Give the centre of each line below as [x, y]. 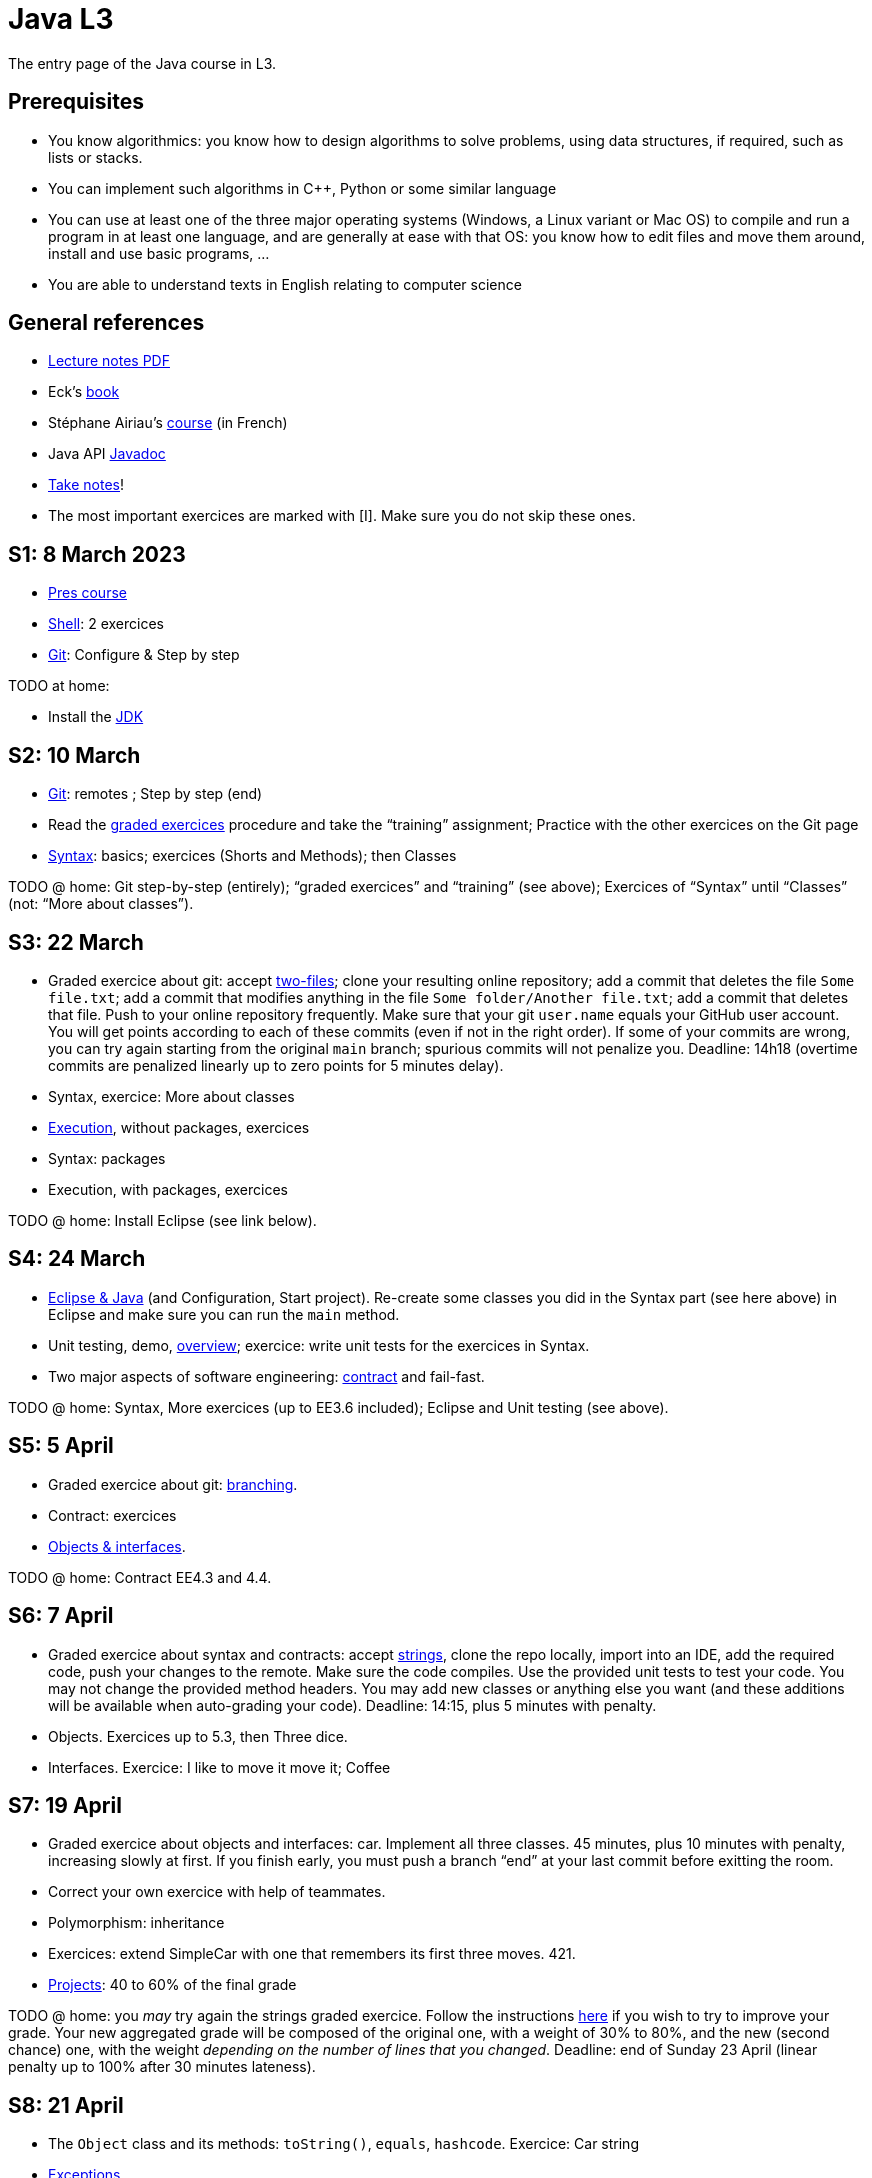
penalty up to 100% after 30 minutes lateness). [162, 2067]
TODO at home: [59, 686]
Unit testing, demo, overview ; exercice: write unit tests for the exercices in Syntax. [319, 1345]
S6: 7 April [61, 1616]
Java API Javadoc [107, 454]
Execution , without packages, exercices [179, 1127]
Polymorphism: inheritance [136, 1923]
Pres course [87, 593]
